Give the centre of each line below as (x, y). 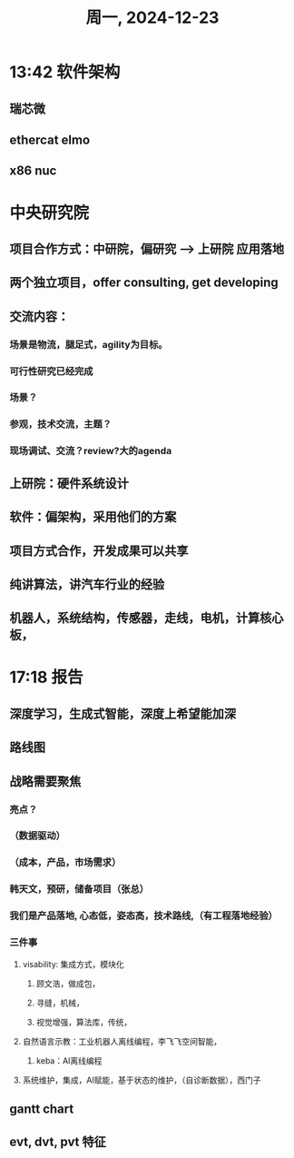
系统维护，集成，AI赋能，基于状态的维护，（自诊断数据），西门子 (142, 1080)
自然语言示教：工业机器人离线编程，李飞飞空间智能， (122, 1041)
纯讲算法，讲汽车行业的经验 (87, 584)
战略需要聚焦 (45, 781)
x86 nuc (33, 171)
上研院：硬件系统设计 (69, 483)
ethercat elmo (50, 139)
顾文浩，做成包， (68, 983)
